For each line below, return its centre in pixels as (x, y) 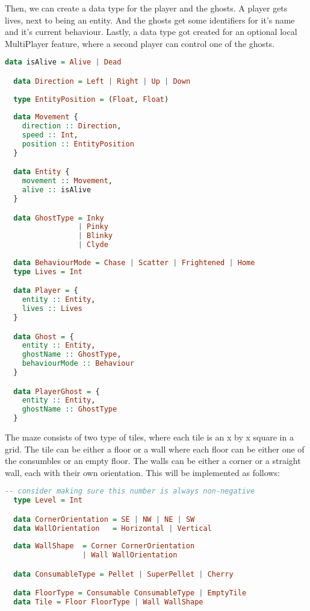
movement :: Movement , (67, 181)
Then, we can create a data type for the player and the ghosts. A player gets (146, 8)
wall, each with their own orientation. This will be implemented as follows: (142, 472)
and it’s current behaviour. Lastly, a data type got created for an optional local (151, 32)
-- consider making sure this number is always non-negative (130, 491)
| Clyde (93, 245)
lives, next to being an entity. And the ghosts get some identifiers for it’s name (150, 20)
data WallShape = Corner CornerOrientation (104, 546)
